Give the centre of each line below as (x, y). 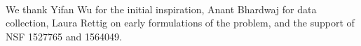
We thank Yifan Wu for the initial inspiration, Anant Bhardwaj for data (161, 9)
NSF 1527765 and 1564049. (64, 36)
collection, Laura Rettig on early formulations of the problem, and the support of (180, 23)
